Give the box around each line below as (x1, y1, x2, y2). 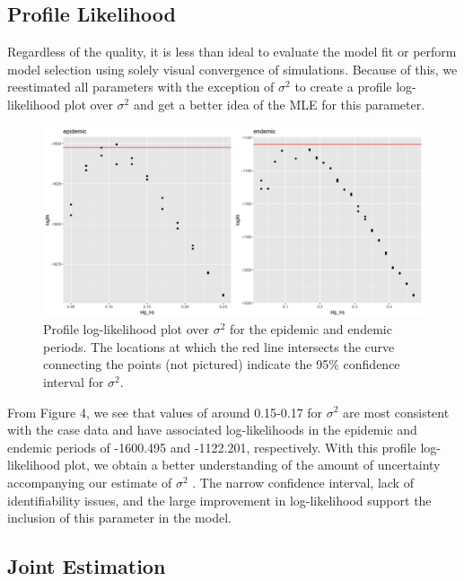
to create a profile (294, 77, 392, 96)
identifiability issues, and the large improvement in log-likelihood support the (7, 490, 432, 509)
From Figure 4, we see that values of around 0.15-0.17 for (7, 402, 323, 421)
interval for (43, 372, 104, 391)
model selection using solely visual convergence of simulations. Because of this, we (7, 59, 458, 78)
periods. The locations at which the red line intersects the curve (43, 337, 395, 356)
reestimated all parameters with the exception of (7, 77, 275, 96)
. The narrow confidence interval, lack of (192, 472, 414, 491)
